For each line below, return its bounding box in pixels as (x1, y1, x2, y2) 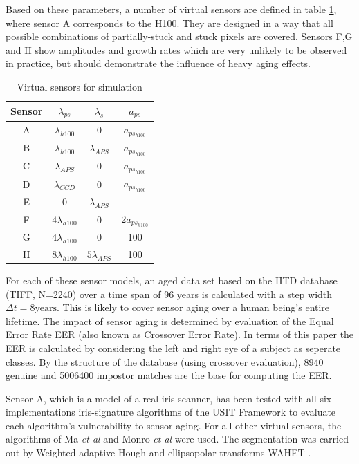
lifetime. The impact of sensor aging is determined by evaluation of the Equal (6, 313, 334, 328)
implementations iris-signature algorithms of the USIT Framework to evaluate (6, 405, 336, 419)
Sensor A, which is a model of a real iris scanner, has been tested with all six (6, 391, 332, 405)
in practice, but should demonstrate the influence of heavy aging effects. (6, 56, 311, 71)
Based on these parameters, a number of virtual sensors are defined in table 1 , (6, 2, 337, 16)
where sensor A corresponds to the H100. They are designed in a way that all (6, 15, 333, 30)
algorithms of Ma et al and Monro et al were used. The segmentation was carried (6, 431, 349, 446)
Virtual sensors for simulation (17, 79, 142, 93)
